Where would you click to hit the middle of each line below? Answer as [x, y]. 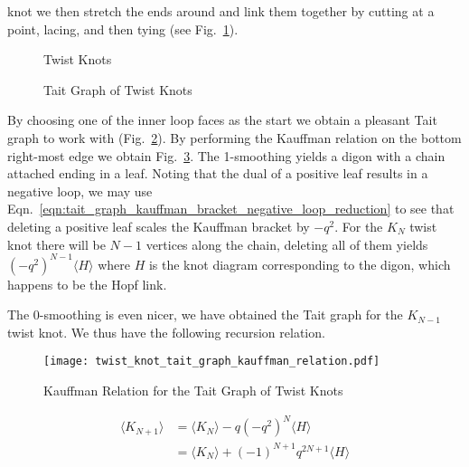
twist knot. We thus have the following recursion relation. [166, 332]
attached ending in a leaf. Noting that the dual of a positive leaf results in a [218, 173]
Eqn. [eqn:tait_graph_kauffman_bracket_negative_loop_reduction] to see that [231, 209]
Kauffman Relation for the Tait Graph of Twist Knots [193, 391]
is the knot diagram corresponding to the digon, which [300, 264]
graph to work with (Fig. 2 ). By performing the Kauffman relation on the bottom [234, 137]
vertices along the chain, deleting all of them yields [287, 244]
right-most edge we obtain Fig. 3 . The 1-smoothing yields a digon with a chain [226, 155]
